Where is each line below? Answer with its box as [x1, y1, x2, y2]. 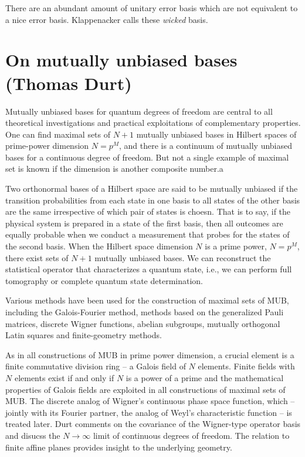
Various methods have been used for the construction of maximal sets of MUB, [5, 294, 289, 306]
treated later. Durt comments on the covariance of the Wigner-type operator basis [5, 418, 301, 430]
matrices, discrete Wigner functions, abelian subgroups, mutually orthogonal [5, 317, 280, 329]
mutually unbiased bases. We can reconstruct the [94, 251, 271, 263]
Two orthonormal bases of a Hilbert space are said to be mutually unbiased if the [5, 182, 298, 195]
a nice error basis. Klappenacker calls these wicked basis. [5, 13, 208, 25]
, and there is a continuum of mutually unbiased [119, 139, 293, 152]
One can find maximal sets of [5, 128, 111, 140]
